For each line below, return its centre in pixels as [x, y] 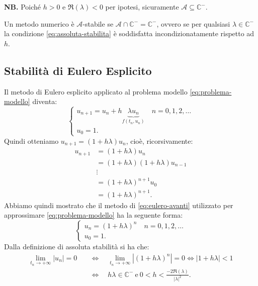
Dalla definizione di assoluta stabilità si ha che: [77, 246]
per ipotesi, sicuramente [142, 7]
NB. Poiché [23, 7]
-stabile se [98, 23]
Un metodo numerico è [39, 23]
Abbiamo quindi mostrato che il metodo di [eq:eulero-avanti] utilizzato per [119, 205]
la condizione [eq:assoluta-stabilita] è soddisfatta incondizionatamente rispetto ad [129, 33]
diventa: [45, 101]
